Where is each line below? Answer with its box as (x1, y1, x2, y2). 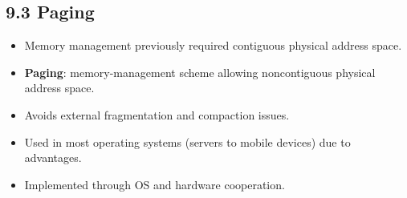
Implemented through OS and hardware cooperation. (24, 176, 285, 192)
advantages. (24, 149, 82, 166)
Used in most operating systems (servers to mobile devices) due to (24, 133, 351, 150)
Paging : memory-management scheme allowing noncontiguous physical (24, 63, 376, 80)
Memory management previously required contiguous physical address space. (24, 37, 402, 54)
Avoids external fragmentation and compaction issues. (24, 106, 290, 123)
